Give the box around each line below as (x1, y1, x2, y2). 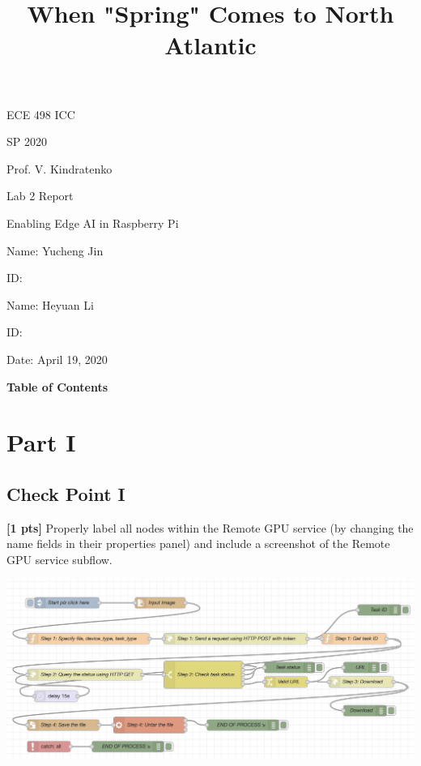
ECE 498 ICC (6, 105, 75, 122)
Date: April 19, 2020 (6, 350, 108, 367)
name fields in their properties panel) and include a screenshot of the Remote (6, 535, 390, 552)
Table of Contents (6, 378, 108, 395)
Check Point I (6, 481, 125, 506)
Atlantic (164, 28, 257, 62)
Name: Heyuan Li (6, 296, 94, 313)
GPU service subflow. (6, 550, 113, 567)
